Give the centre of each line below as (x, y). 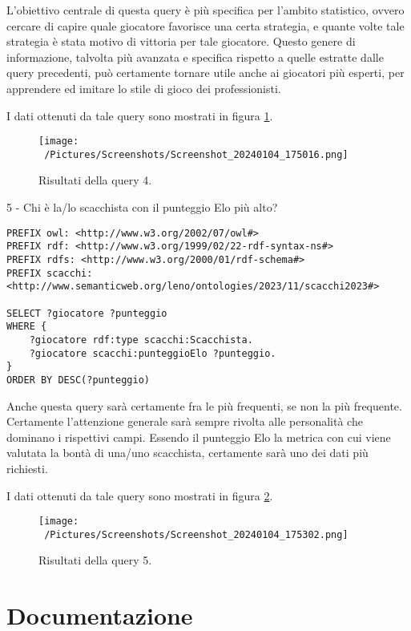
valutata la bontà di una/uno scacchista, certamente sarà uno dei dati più (187, 453)
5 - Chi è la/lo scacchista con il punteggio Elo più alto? (142, 207)
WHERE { (27, 327)
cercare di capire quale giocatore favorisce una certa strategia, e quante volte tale (205, 25)
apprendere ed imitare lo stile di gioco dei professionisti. (144, 88)
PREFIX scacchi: (50, 273)
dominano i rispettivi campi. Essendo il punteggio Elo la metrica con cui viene (199, 437)
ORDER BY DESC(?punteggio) (78, 380)
